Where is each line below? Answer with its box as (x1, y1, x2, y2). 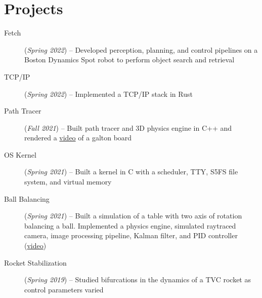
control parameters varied (24, 284, 104, 294)
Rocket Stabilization (4, 257, 67, 268)
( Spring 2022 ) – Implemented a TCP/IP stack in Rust (24, 88, 193, 99)
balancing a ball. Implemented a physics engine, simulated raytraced (24, 220, 236, 231)
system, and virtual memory (24, 176, 112, 187)
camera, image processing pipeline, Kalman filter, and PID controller (24, 230, 238, 241)
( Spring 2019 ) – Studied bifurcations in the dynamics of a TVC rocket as (24, 274, 251, 285)
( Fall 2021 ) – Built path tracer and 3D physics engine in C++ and (24, 122, 232, 133)
